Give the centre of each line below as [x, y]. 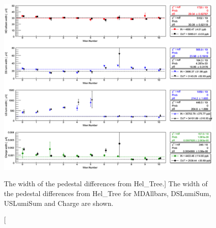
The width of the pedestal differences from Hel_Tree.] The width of [106, 184]
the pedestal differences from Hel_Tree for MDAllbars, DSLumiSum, [108, 193]
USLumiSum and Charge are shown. [59, 203]
